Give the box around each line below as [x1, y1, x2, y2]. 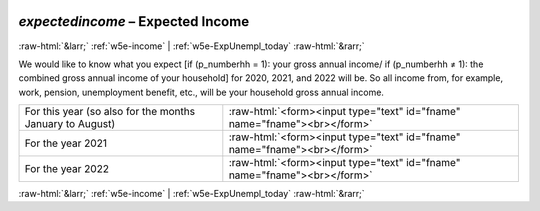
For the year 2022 [24, 162, 110, 176]
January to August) [24, 117, 115, 131]
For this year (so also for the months [24, 105, 195, 119]
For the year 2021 [24, 136, 107, 150]
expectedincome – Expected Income [18, 13, 250, 30]
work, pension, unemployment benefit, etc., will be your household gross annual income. [18, 86, 385, 98]
